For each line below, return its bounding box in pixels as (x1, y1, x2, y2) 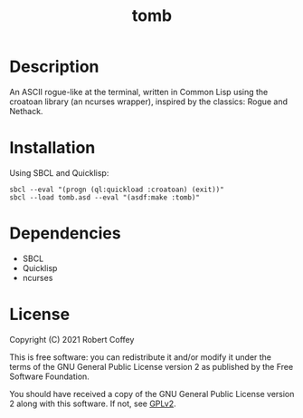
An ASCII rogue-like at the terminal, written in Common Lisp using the (9, 86, 269, 97)
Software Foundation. (9, 371, 90, 382)
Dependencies (9, 223, 121, 244)
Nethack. (9, 105, 43, 116)
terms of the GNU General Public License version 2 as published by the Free (9, 361, 294, 372)
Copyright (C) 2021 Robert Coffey (9, 334, 135, 345)
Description (9, 56, 99, 77)
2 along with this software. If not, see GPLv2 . (9, 398, 176, 409)
